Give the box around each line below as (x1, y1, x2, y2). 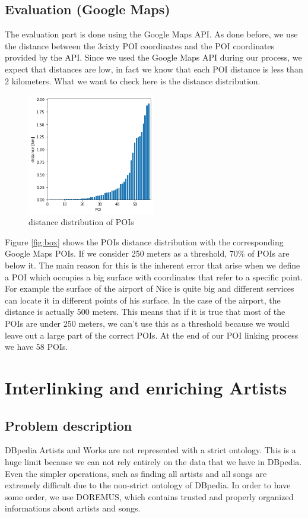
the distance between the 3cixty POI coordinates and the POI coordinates (5, 39, 275, 52)
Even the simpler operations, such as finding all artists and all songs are (5, 467, 267, 479)
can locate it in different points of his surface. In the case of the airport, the (5, 293, 281, 306)
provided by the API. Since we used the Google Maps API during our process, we (5, 51, 302, 64)
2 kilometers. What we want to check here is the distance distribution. (5, 74, 261, 87)
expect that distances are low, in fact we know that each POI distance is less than (5, 62, 303, 75)
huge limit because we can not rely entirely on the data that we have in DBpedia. (5, 455, 302, 468)
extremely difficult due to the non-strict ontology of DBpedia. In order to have (5, 479, 291, 491)
